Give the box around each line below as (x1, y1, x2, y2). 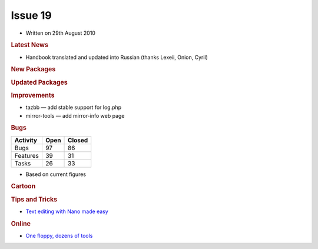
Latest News (11, 41, 48, 49)
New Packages (11, 65, 56, 74)
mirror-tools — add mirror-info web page (25, 112, 125, 119)
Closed (68, 136, 88, 144)
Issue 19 (11, 9, 52, 22)
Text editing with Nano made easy (25, 208, 108, 215)
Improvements (11, 91, 55, 99)
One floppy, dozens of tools (25, 232, 93, 239)
